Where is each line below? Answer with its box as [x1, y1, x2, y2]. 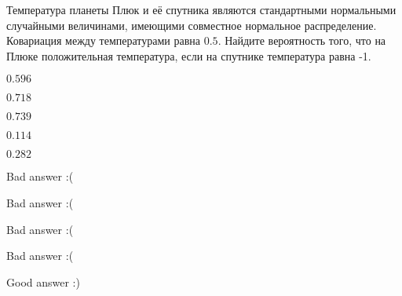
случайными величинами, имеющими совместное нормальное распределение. [6, 16, 377, 33]
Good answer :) [6, 273, 80, 290]
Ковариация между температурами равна [6, 32, 201, 49]
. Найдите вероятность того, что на [217, 32, 386, 49]
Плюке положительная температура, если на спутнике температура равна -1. [6, 47, 371, 64]
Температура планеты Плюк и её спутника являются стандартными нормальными [6, 2, 397, 17]
